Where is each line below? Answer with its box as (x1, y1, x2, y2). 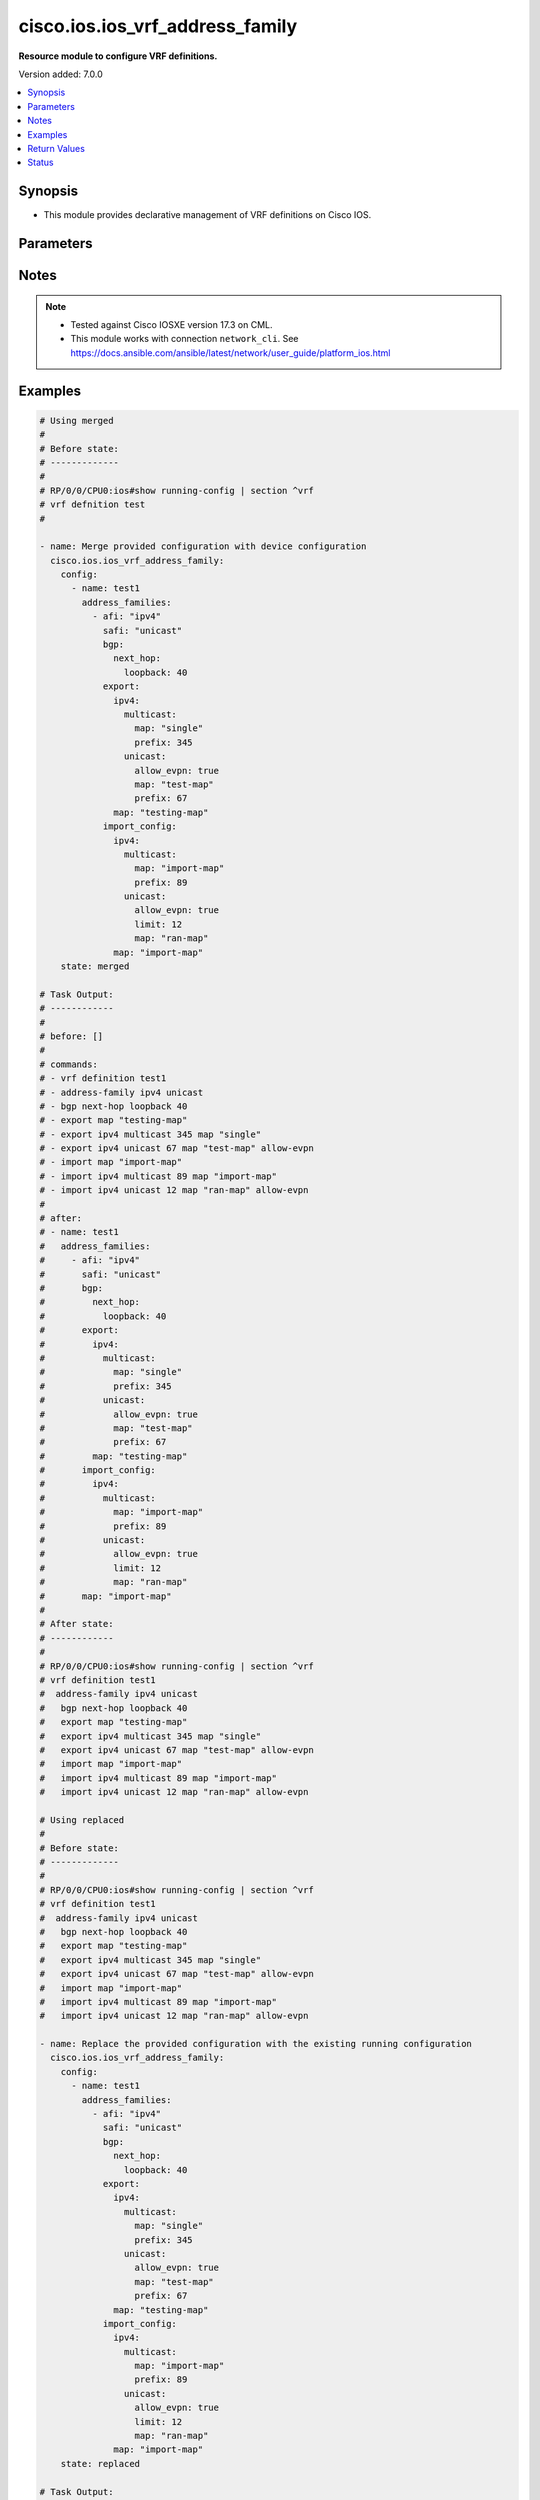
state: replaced (60, 2458, 140, 2469)
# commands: (39, 1058, 99, 1070)
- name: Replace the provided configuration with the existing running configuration (39, 2038, 472, 2050)
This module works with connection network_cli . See (70, 333, 299, 345)
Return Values (27, 142, 85, 154)
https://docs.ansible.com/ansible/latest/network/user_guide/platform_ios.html (70, 346, 391, 359)
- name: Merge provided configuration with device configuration (39, 541, 367, 552)
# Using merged (39, 415, 114, 426)
